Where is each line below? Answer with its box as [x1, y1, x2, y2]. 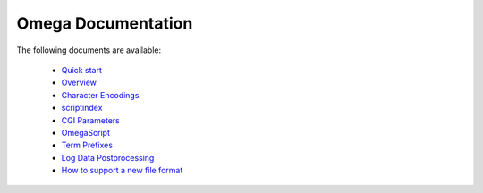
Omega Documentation [16, 13, 193, 33]
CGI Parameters [61, 114, 120, 125]
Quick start [61, 64, 102, 75]
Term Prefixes [61, 139, 114, 151]
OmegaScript [61, 127, 111, 138]
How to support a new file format [61, 165, 183, 176]
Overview [61, 77, 97, 88]
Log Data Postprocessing [61, 152, 155, 163]
